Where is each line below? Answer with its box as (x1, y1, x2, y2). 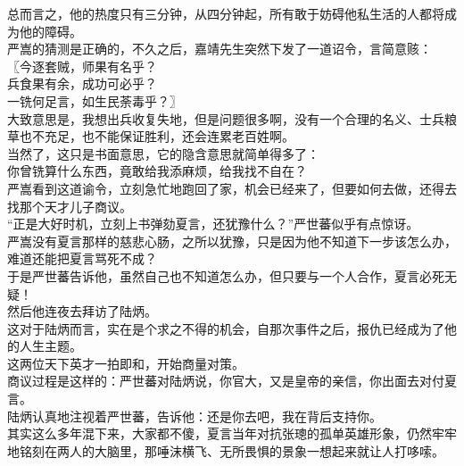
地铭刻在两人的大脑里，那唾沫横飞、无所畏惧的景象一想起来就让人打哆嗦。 (7, 441, 444, 460)
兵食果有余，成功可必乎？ (7, 74, 157, 93)
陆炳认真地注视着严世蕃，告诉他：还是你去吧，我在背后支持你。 (7, 406, 382, 425)
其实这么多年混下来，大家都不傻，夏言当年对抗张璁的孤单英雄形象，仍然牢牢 (7, 424, 457, 443)
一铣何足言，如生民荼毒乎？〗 (7, 91, 182, 110)
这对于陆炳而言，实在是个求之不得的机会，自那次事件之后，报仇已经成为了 (7, 319, 444, 337)
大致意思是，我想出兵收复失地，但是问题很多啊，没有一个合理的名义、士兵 (7, 109, 444, 128)
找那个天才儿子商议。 (7, 196, 132, 215)
